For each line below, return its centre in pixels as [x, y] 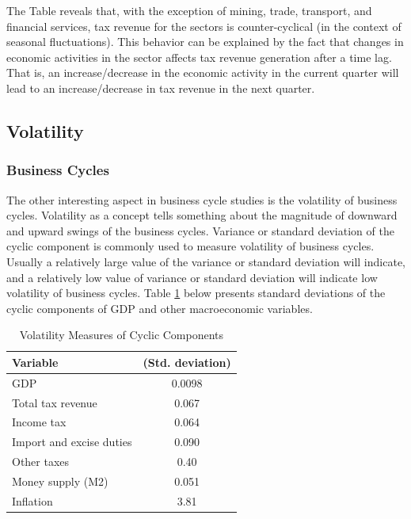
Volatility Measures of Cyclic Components [122, 335]
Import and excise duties [72, 442]
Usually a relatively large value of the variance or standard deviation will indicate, [206, 261]
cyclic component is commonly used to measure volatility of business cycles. [190, 246]
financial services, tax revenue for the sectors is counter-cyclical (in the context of [204, 26]
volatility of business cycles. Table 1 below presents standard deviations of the [196, 293]
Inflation [32, 500]
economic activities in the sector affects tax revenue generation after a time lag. [199, 57]
